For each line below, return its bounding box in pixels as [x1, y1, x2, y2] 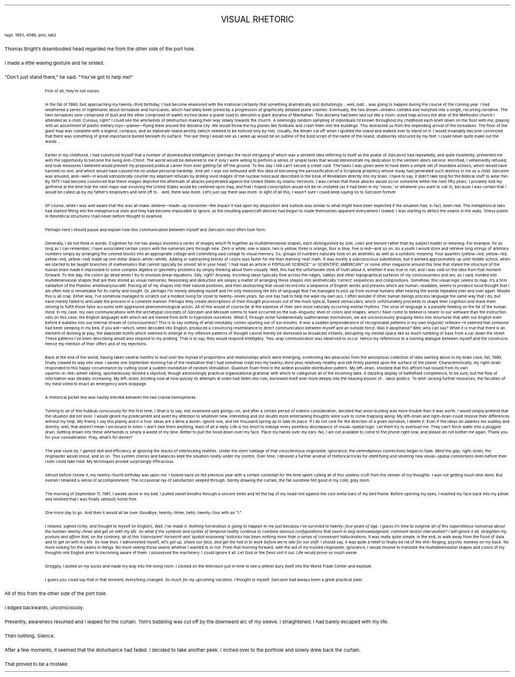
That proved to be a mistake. [5, 661, 69, 667]
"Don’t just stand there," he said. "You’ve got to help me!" [5, 74, 133, 80]
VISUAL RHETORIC [220, 14, 295, 24]
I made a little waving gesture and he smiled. [5, 60, 105, 66]
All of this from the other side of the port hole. [5, 591, 108, 596]
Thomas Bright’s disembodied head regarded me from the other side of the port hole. [5, 46, 196, 52]
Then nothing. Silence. [5, 633, 55, 639]
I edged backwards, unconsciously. [5, 605, 84, 611]
